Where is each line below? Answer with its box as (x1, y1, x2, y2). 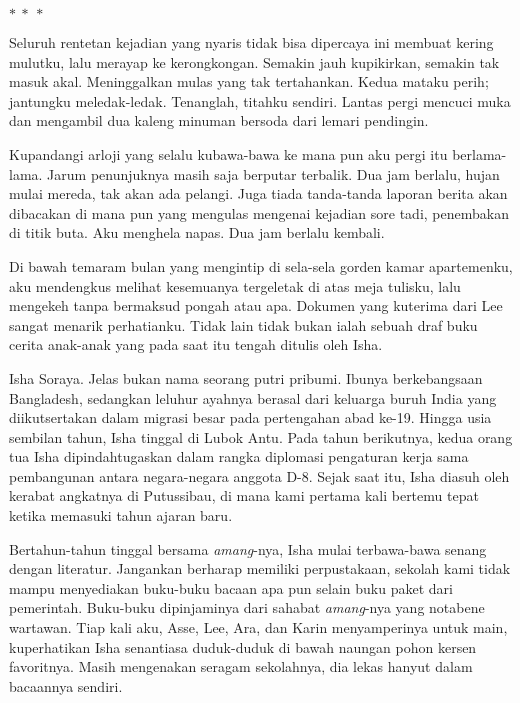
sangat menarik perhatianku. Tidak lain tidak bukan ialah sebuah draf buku (9, 314, 478, 335)
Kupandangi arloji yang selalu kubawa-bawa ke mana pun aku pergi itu (9, 143, 448, 164)
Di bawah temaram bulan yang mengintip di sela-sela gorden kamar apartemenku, (9, 255, 513, 276)
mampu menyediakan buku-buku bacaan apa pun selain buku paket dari (9, 577, 453, 598)
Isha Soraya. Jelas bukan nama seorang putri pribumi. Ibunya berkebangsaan (9, 367, 483, 388)
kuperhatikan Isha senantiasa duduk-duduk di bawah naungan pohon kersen (9, 636, 477, 657)
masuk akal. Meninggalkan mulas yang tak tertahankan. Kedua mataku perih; (9, 71, 489, 92)
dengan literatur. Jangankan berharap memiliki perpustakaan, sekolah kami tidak (9, 558, 511, 579)
